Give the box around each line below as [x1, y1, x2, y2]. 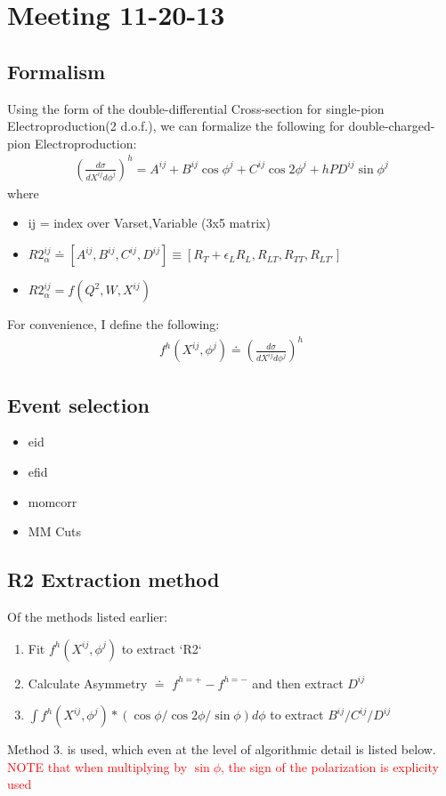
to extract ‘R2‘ [121, 639, 202, 657]
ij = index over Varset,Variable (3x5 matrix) [28, 213, 271, 232]
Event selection [7, 390, 150, 418]
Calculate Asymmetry [28, 673, 148, 692]
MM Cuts [28, 522, 81, 541]
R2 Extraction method [7, 566, 220, 593]
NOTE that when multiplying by [7, 757, 188, 776]
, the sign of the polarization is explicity [221, 757, 439, 776]
